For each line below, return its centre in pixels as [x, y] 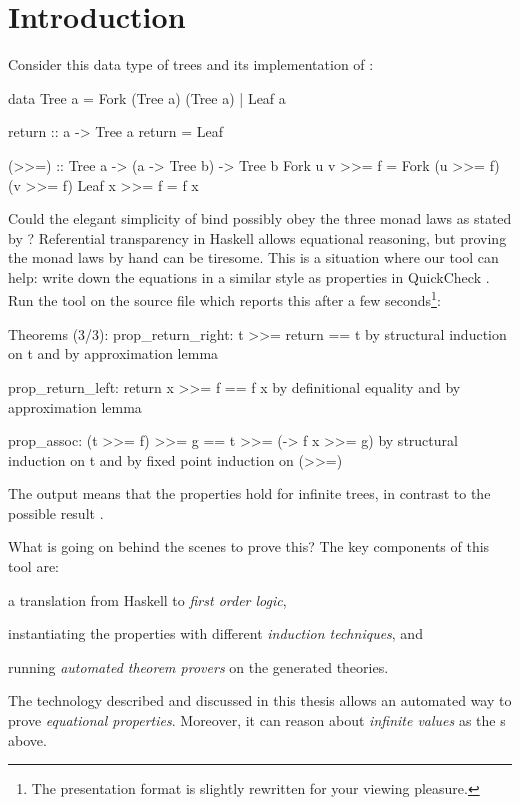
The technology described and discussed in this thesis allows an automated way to [260, 700]
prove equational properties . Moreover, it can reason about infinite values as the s [257, 720]
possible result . [56, 512]
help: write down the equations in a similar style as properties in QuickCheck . [249, 276]
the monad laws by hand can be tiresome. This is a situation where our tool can [253, 257]
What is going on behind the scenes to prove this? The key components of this [249, 546]
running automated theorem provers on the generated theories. [198, 666]
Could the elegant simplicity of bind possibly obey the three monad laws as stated [260, 218]
